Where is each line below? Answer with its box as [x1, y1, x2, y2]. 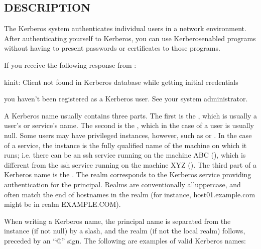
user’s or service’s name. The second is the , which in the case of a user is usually [4, 120, 254, 131]
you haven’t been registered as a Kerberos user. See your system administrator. [4, 93, 248, 104]
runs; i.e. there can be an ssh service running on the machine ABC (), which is [4, 150, 246, 160]
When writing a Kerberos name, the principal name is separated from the [4, 215, 231, 226]
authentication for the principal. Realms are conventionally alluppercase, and [4, 179, 241, 189]
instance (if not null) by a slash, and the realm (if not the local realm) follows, [4, 225, 245, 236]
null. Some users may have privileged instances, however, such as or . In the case [4, 130, 252, 140]
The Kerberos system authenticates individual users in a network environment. [4, 23, 246, 34]
